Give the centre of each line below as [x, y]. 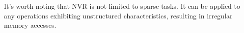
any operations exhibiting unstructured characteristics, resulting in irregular [118, 15]
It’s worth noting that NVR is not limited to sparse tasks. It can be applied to [122, 6]
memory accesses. [30, 25]
